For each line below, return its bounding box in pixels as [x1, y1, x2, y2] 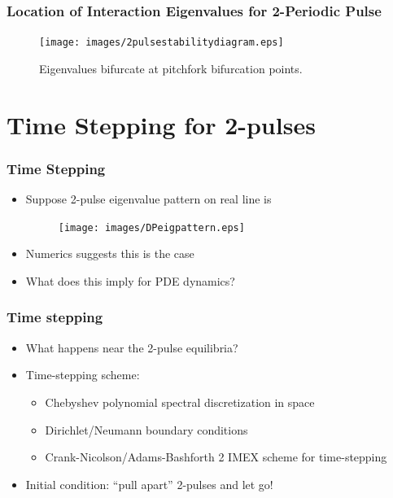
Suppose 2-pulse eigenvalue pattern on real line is [25, 190, 272, 207]
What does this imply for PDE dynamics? [25, 272, 235, 289]
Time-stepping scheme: [25, 366, 140, 383]
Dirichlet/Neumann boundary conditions [45, 421, 248, 438]
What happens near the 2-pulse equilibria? [25, 339, 238, 356]
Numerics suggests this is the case [25, 245, 194, 262]
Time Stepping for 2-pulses [7, 107, 316, 141]
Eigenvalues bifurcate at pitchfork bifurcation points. [39, 59, 303, 76]
